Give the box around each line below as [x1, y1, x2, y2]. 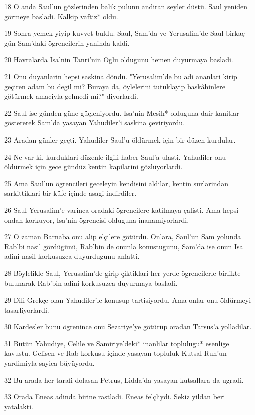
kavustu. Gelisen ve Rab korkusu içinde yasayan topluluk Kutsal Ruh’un [4, 348, 227, 358]
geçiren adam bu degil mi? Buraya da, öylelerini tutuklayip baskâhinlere [4, 81, 225, 91]
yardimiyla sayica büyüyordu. [4, 358, 95, 368]
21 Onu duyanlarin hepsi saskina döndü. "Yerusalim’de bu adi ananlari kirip [4, 71, 237, 81]
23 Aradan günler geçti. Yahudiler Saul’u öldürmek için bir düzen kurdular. [4, 134, 236, 145]
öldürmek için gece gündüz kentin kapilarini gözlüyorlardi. [4, 161, 183, 172]
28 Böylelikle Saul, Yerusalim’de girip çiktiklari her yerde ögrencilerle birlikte [4, 267, 241, 278]
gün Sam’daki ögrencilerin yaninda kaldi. [4, 37, 130, 48]
